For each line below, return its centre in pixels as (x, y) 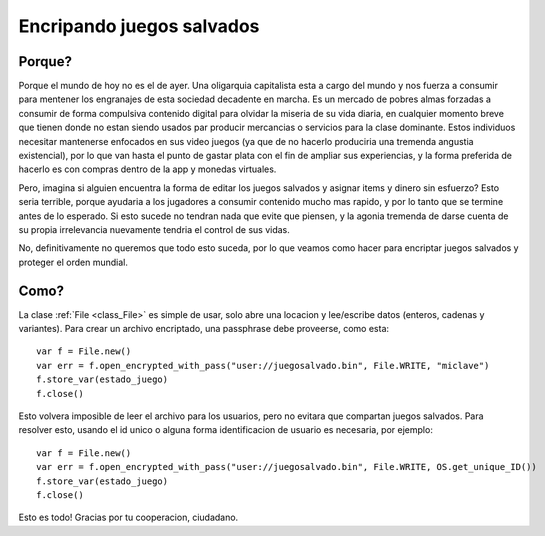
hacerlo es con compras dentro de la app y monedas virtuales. (147, 169)
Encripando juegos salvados (139, 26)
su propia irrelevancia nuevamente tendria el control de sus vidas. (154, 229)
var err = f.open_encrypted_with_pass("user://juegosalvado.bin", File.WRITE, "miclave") (263, 365)
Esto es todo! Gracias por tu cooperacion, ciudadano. (128, 517)
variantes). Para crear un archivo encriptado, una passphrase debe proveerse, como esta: (204, 329)
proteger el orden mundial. (73, 262)
